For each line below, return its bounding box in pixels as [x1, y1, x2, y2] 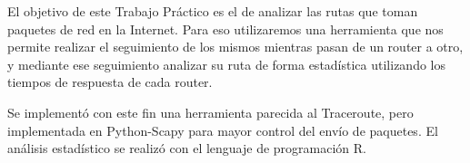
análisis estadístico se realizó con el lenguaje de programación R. [7, 139, 366, 158]
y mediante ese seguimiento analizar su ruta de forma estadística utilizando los [7, 54, 445, 73]
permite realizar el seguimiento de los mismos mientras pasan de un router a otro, [7, 37, 464, 56]
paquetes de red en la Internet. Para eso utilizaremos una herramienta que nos [7, 19, 444, 38]
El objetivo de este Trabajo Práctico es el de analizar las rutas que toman [7, 2, 418, 20]
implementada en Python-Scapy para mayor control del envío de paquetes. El [7, 120, 438, 139]
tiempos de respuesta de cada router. [7, 72, 213, 91]
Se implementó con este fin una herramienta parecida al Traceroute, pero [7, 102, 414, 121]
